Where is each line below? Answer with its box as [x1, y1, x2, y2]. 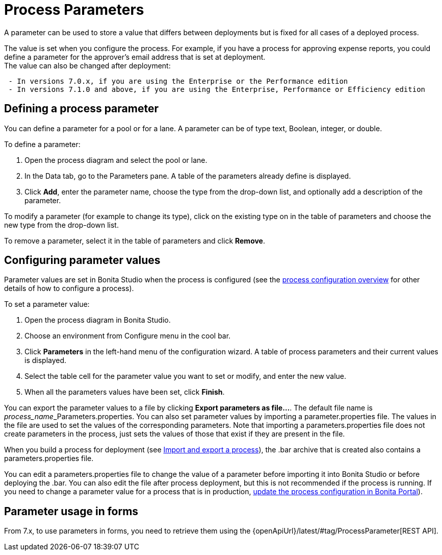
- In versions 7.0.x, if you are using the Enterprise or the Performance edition [8, 77, 348, 85]
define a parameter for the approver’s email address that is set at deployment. [4, 52, 266, 61]
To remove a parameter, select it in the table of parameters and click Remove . [4, 236, 266, 245]
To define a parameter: [4, 139, 81, 149]
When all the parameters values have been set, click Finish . [24, 388, 225, 397]
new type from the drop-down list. [4, 220, 119, 229]
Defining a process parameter [4, 102, 159, 115]
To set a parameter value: [4, 300, 90, 309]
